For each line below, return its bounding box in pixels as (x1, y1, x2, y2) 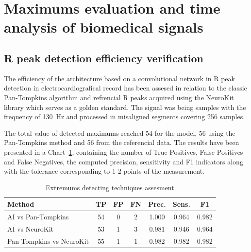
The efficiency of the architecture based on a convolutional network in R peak (4, 73, 235, 83)
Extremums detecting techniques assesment (46, 182, 174, 192)
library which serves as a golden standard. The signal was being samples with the (4, 102, 246, 112)
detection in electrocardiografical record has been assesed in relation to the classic (4, 83, 247, 93)
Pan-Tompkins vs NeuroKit (7, 235, 89, 246)
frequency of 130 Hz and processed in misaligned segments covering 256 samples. (4, 111, 245, 122)
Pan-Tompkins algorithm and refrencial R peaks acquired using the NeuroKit (4, 92, 234, 102)
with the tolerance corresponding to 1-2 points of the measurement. (4, 166, 204, 176)
